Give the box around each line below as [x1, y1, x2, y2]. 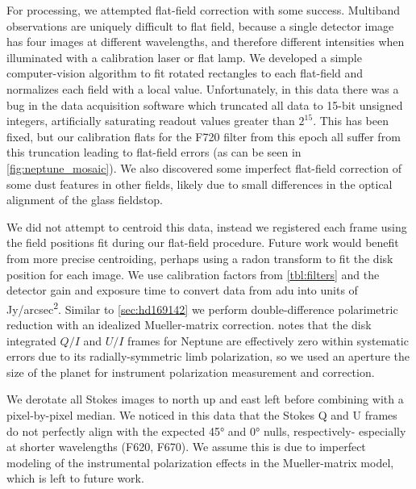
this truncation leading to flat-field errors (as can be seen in [6, 144, 302, 161]
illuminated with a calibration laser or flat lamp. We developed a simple [6, 48, 362, 65]
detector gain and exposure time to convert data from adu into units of [6, 282, 358, 299]
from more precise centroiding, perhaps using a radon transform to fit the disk [6, 249, 393, 266]
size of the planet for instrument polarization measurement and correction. [6, 363, 375, 380]
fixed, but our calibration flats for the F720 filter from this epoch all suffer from [6, 127, 401, 144]
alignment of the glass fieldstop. [6, 191, 163, 208]
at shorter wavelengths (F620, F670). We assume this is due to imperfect [6, 438, 366, 455]
